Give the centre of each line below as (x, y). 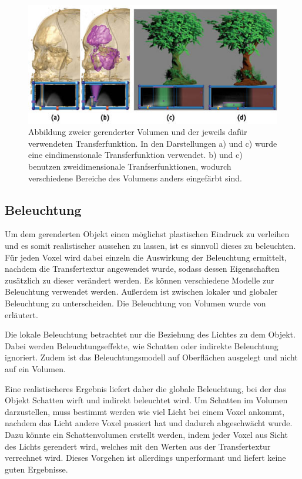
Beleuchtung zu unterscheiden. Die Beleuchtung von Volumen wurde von (135, 303)
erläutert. (21, 314)
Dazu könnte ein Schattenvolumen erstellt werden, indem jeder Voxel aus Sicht (146, 434)
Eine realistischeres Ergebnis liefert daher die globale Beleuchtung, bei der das (145, 388)
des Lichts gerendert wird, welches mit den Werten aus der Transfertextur (138, 446)
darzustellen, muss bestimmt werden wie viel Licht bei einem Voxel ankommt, (145, 411)
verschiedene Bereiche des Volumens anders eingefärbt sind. (135, 178)
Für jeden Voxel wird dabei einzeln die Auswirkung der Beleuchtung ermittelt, (146, 257)
